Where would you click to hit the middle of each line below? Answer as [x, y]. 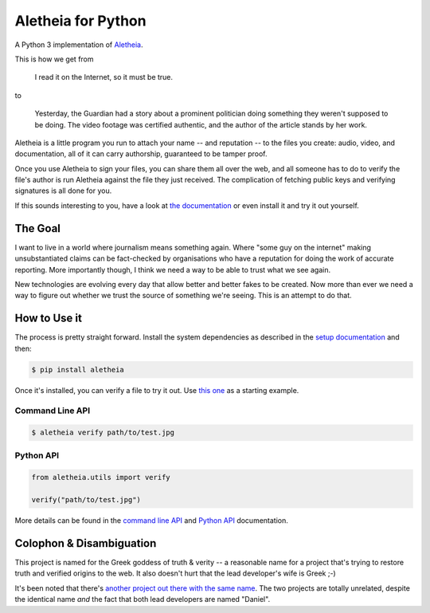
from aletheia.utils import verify [101, 477]
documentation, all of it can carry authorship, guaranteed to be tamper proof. [141, 154]
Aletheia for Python [80, 21]
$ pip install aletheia [78, 369]
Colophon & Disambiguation [86, 543]
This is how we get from [55, 59]
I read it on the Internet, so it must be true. [104, 77]
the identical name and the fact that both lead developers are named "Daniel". [143, 599]
